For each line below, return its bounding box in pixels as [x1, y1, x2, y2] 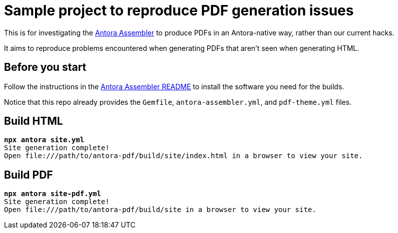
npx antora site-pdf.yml [4, 190, 101, 198]
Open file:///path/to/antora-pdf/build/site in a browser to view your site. [4, 206, 316, 214]
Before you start [4, 61, 87, 74]
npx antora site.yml [4, 136, 85, 144]
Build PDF [4, 168, 53, 181]
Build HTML [4, 115, 63, 128]
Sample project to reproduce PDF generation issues [4, 2, 354, 19]
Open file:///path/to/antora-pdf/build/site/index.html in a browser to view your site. [4, 152, 363, 160]
